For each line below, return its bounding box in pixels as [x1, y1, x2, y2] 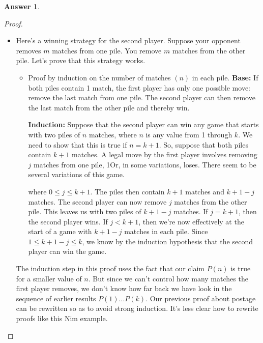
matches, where [89, 129, 137, 139]
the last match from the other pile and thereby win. [28, 102, 190, 112]
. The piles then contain [90, 186, 165, 196]
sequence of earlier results [16, 293, 96, 303]
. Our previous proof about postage [145, 293, 256, 303]
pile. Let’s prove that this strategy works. [16, 55, 145, 66]
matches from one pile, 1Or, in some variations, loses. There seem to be [34, 159, 256, 169]
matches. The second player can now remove [28, 196, 167, 207]
